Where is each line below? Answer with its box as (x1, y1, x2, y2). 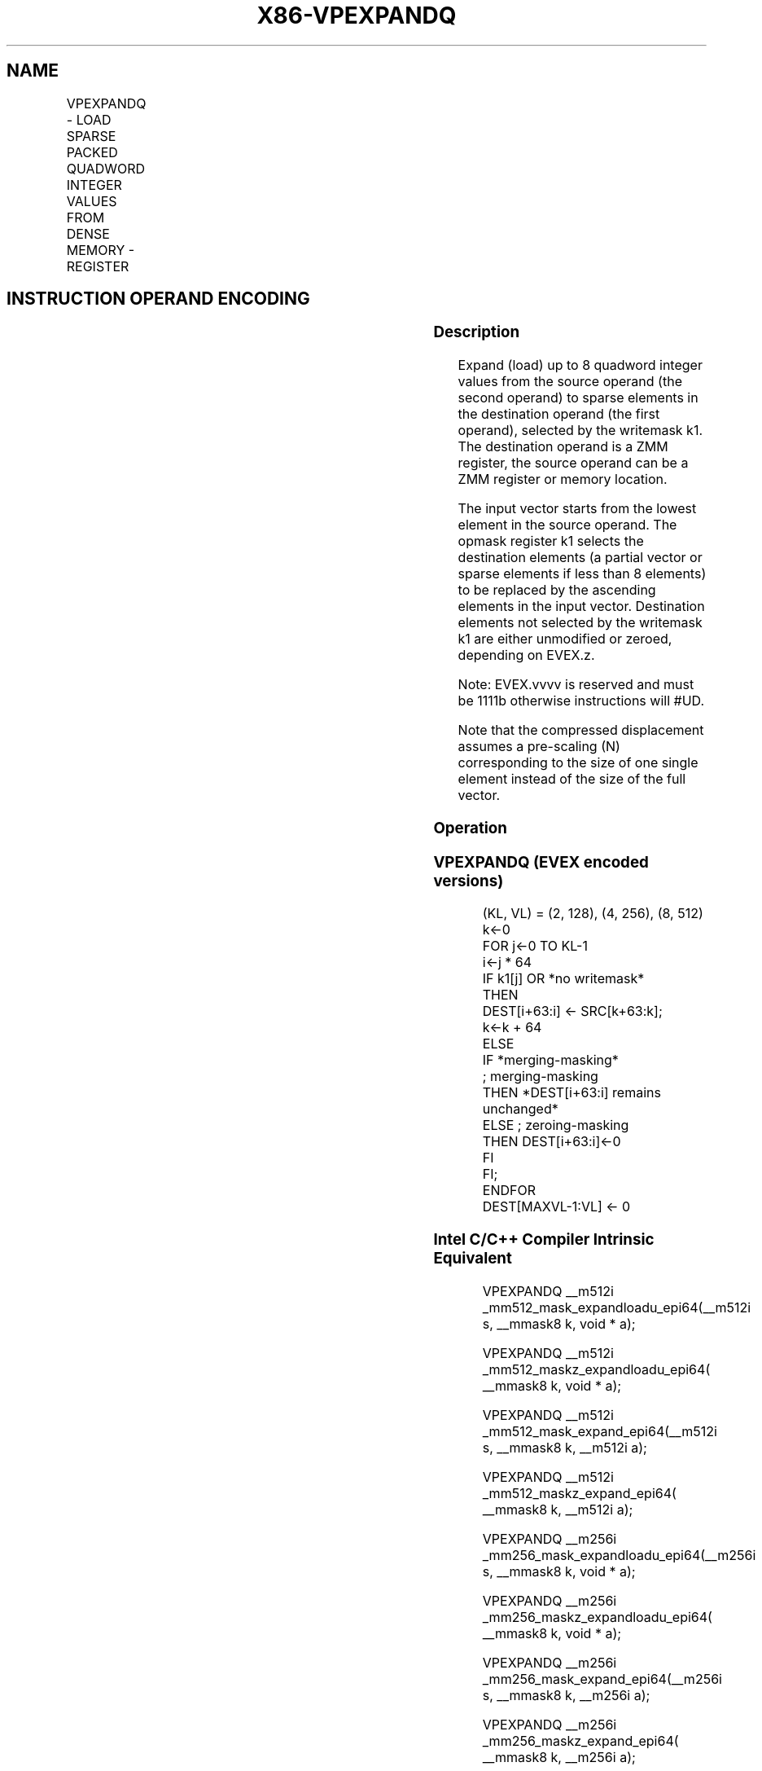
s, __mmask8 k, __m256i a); (482, 1686, 650, 1703)
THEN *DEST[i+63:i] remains (482, 1084, 661, 1101)
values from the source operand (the (458, 373, 682, 390)
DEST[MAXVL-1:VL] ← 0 (482, 1198, 631, 1215)
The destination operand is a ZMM (458, 438, 668, 455)
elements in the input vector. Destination (458, 598, 705, 615)
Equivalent (433, 1249, 512, 1268)
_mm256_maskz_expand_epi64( (482, 1732, 679, 1749)
